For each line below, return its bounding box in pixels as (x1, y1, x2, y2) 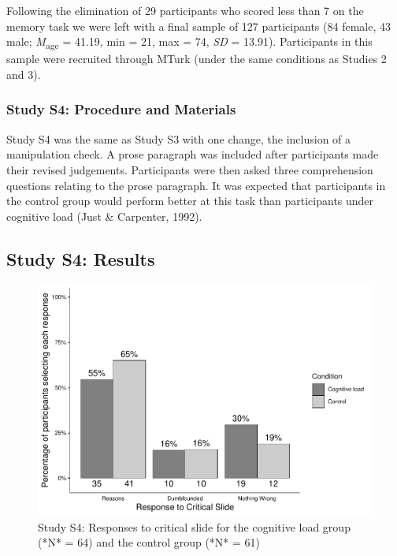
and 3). (6, 65, 41, 82)
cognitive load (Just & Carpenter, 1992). (6, 207, 202, 224)
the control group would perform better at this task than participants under (6, 192, 374, 209)
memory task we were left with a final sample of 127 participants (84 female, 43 (6, 17, 391, 34)
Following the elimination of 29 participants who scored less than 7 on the (6, 2, 364, 18)
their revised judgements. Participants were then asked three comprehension (6, 161, 373, 177)
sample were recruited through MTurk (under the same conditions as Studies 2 (6, 50, 387, 67)
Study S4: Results (6, 246, 155, 271)
